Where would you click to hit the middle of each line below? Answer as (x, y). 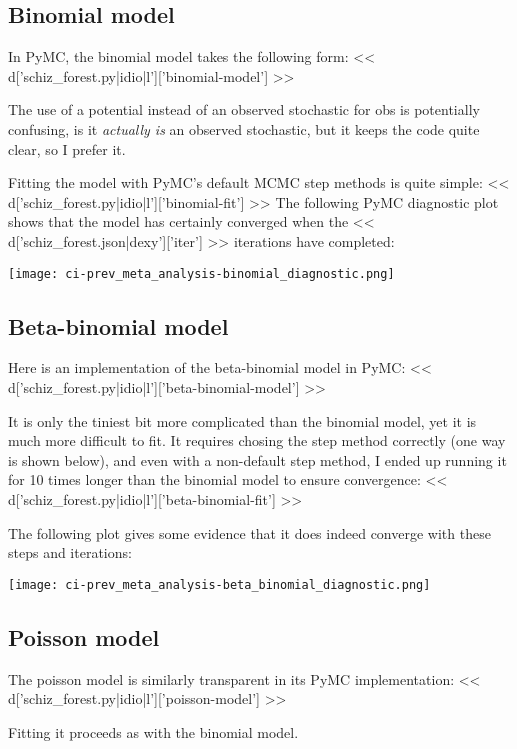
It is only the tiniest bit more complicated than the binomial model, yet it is (242, 420)
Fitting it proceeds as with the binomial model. (153, 731)
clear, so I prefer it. (67, 148)
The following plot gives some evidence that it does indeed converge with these (249, 532)
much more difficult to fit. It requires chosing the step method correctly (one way (257, 440)
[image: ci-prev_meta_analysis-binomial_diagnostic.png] (201, 273)
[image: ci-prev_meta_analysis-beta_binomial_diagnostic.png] (219, 584)
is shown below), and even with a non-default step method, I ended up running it (257, 459)
